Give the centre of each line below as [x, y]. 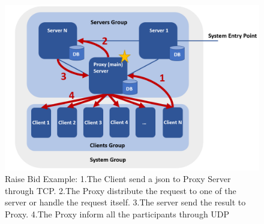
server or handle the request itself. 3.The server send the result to [125, 202]
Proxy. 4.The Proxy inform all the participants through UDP [117, 214]
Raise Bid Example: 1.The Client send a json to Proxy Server [118, 179]
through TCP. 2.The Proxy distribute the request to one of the [121, 190]
